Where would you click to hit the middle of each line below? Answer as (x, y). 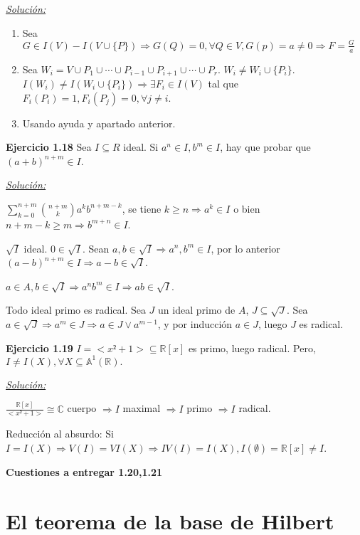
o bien (247, 208)
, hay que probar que (265, 147)
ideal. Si (141, 147)
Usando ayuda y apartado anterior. (99, 123)
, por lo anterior (245, 248)
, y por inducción (195, 323)
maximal (142, 408)
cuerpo (82, 408)
